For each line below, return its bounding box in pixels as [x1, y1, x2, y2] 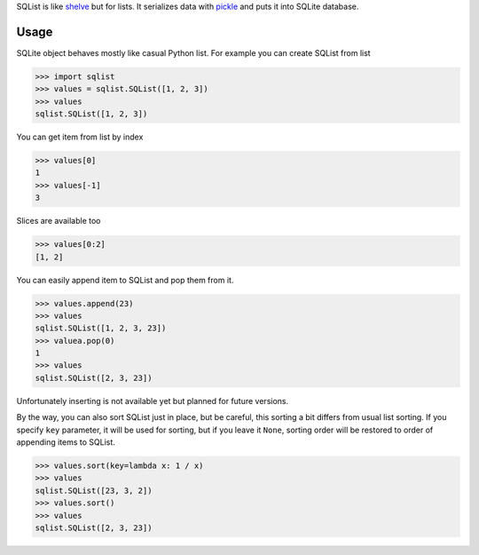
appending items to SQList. [16, 437, 115, 448]
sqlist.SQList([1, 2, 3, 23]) [35, 323, 167, 333]
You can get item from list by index [16, 131, 144, 142]
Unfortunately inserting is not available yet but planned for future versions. [16, 395, 289, 406]
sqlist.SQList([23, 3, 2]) [35, 485, 153, 496]
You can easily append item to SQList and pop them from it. [16, 274, 234, 285]
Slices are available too [16, 216, 101, 226]
